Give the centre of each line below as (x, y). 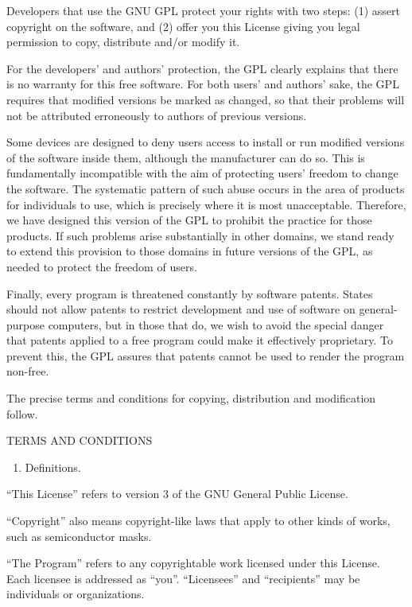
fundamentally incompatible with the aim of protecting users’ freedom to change (202, 173)
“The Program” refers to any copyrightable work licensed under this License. (193, 563)
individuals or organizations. (76, 594)
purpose (25, 324)
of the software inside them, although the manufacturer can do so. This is (186, 157)
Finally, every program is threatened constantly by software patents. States (190, 293)
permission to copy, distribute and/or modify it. (123, 42)
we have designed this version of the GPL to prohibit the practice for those (189, 220)
